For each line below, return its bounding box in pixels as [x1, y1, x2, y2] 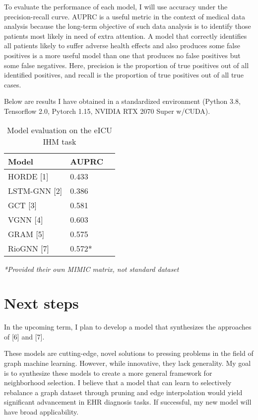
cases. [4, 79, 21, 89]
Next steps [4, 293, 79, 313]
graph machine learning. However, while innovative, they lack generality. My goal [4, 358, 251, 368]
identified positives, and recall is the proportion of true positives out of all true [4, 70, 244, 80]
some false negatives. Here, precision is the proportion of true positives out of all [4, 60, 249, 70]
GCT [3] [8, 199, 37, 211]
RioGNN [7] [8, 242, 50, 254]
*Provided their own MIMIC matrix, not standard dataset [4, 263, 179, 274]
